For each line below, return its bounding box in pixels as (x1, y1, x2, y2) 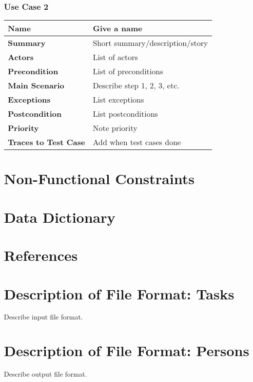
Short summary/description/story (93, 37, 208, 49)
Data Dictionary (4, 207, 116, 227)
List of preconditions (93, 65, 163, 77)
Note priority (93, 122, 137, 134)
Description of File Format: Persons (4, 340, 250, 361)
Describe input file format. (4, 312, 83, 322)
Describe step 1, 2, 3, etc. (93, 80, 179, 91)
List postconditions (93, 108, 158, 120)
